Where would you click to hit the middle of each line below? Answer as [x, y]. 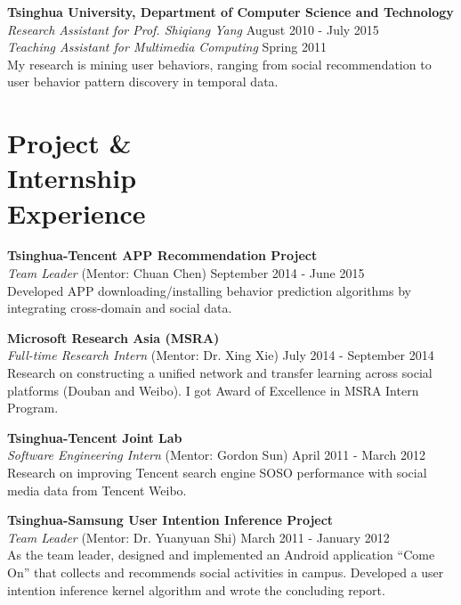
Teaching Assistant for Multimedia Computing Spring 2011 [167, 47]
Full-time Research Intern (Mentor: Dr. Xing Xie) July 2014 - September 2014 [221, 355]
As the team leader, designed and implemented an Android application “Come [221, 555]
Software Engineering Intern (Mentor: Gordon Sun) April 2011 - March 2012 [216, 455]
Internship [72, 178]
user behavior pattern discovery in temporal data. [143, 82]
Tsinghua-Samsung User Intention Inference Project [170, 520]
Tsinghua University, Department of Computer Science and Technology [230, 12]
